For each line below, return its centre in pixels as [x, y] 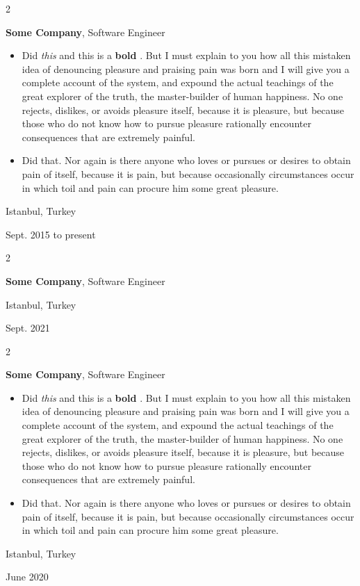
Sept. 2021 [28, 328]
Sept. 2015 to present [51, 234]
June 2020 [27, 577]
